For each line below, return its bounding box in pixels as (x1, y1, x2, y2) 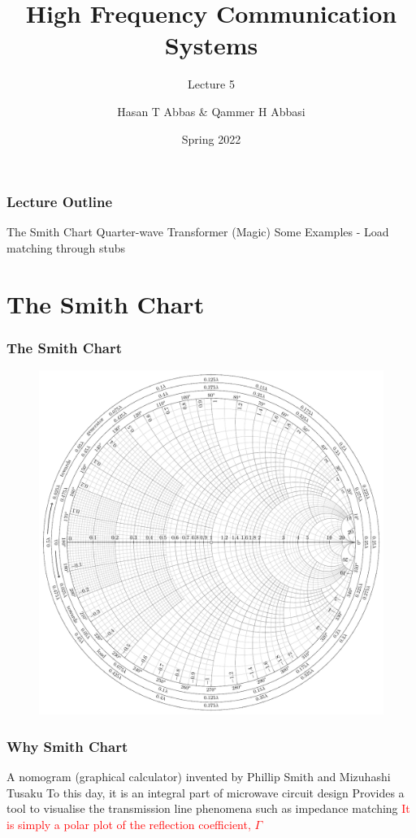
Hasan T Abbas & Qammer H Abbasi (117, 102, 305, 119)
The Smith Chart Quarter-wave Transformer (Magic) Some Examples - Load (6, 223, 389, 240)
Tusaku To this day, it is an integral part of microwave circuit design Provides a (6, 784, 405, 801)
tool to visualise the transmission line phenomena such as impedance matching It (6, 800, 410, 817)
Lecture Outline (6, 192, 113, 212)
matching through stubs (6, 239, 126, 256)
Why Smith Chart (6, 736, 128, 756)
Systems (164, 28, 258, 62)
